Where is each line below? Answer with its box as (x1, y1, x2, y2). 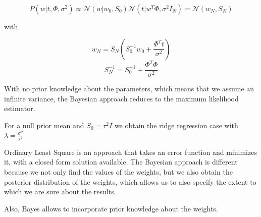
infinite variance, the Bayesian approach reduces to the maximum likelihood (4, 93, 239, 103)
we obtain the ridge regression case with (114, 120, 238, 130)
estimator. (4, 103, 35, 114)
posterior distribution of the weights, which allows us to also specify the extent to (4, 176, 256, 187)
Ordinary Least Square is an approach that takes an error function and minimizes (4, 146, 257, 157)
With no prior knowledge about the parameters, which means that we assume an (4, 83, 254, 94)
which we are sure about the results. (4, 186, 116, 197)
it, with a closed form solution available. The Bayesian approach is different (4, 156, 238, 167)
